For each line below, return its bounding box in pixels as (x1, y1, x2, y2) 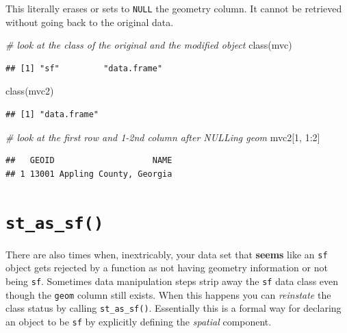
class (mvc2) (5, 84, 54, 98)
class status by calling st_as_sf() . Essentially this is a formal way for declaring (5, 301, 342, 315)
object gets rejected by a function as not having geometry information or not (5, 260, 328, 275)
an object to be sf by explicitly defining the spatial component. (5, 314, 272, 328)
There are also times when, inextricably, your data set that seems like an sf (5, 247, 328, 261)
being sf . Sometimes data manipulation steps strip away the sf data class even (5, 273, 339, 288)
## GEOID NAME (5, 156, 172, 166)
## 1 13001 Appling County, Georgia (5, 169, 172, 179)
